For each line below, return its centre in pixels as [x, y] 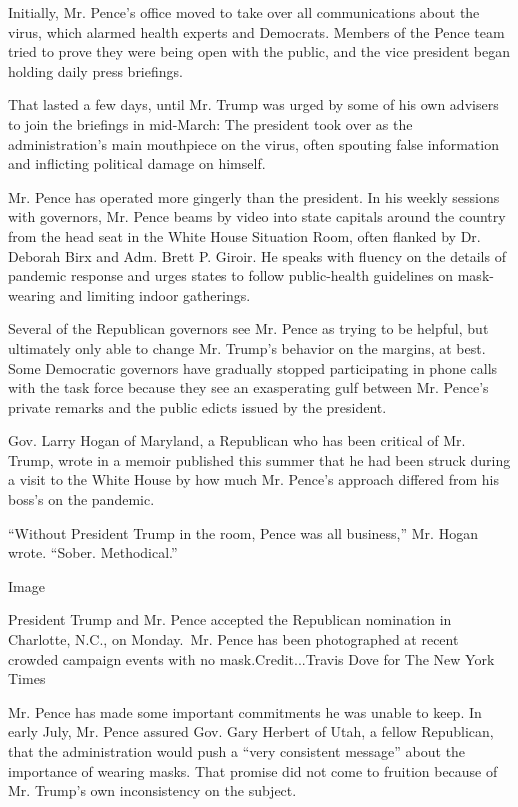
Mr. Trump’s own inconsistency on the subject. [152, 790]
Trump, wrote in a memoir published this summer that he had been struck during [259, 459]
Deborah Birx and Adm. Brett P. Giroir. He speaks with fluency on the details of [257, 255]
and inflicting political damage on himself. [137, 163]
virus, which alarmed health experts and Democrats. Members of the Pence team [256, 31]
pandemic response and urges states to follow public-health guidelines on [231, 275]
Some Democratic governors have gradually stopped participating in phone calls [253, 367]
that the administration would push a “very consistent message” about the [237, 751]
